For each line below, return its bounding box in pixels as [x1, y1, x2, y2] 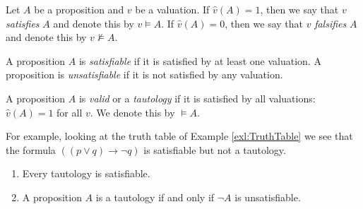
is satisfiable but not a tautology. [143, 142, 286, 157]
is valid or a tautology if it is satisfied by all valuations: [78, 90, 316, 105]
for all [56, 104, 83, 119]
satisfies [6, 16, 40, 30]
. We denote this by [90, 104, 175, 119]
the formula [6, 142, 56, 157]
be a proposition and [34, 2, 124, 16]
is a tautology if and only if [95, 189, 215, 204]
